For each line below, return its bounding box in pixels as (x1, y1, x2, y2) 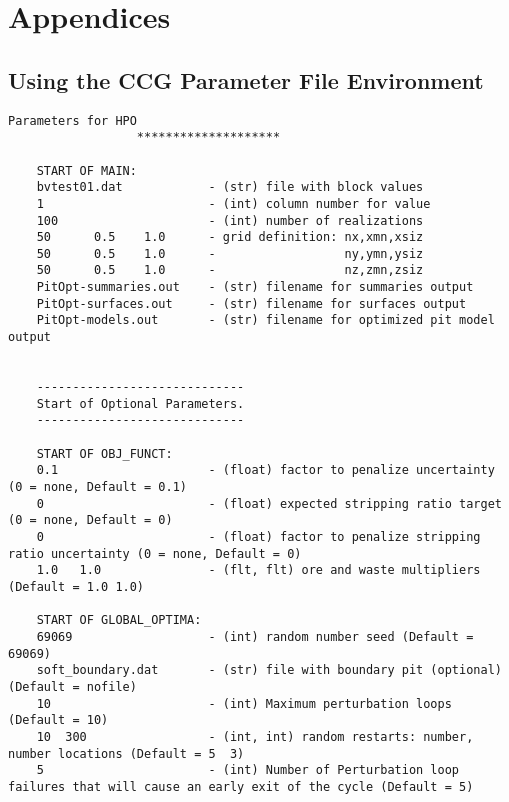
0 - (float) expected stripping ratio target (36, 496, 502, 511)
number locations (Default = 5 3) (8, 746, 245, 761)
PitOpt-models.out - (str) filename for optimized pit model (36, 313, 495, 328)
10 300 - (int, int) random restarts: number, (36, 729, 474, 744)
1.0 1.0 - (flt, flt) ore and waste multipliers (36, 563, 481, 578)
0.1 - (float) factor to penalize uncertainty (36, 463, 495, 478)
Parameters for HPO (8, 113, 137, 128)
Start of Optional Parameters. (36, 396, 245, 411)
